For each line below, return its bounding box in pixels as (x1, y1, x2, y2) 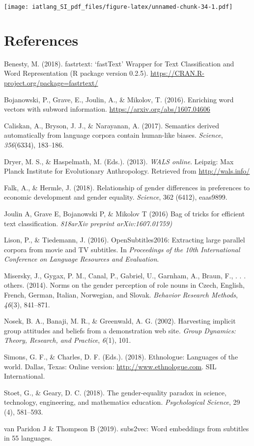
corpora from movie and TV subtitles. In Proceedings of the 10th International (4, 244, 240, 254)
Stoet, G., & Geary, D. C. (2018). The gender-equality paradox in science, (4, 387, 226, 397)
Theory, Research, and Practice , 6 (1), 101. (4, 335, 131, 345)
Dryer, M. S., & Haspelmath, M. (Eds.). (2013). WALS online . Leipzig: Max (4, 156, 234, 166)
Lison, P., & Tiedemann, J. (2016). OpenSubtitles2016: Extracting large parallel (4, 235, 245, 245)
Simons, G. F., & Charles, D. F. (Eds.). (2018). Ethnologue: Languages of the (4, 352, 238, 362)
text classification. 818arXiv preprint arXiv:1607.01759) (4, 218, 172, 228)
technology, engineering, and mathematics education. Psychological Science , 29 (4, 397, 240, 407)
